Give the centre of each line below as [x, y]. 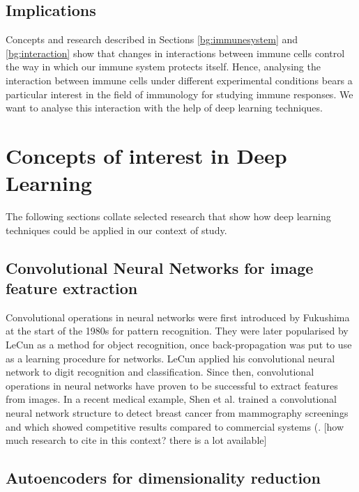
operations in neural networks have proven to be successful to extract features [172, 385]
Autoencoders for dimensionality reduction [163, 478]
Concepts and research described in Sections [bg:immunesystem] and [152, 39]
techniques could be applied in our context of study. [116, 230]
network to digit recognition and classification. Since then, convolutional [160, 372]
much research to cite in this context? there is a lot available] [136, 440]
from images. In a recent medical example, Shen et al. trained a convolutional [171, 399]
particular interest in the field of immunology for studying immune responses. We [179, 94]
